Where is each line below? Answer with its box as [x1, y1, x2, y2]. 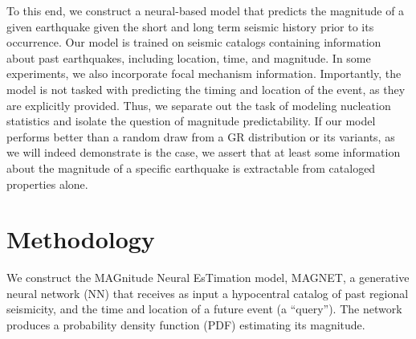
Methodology [6, 223, 155, 255]
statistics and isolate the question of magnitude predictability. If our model [6, 112, 376, 129]
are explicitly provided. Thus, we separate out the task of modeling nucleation [6, 96, 391, 113]
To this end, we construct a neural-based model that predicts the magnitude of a [6, 2, 405, 18]
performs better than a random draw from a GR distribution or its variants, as [6, 128, 395, 145]
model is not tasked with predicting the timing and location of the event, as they [6, 80, 406, 97]
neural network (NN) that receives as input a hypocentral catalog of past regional [6, 284, 409, 301]
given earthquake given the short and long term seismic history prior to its [6, 18, 374, 35]
